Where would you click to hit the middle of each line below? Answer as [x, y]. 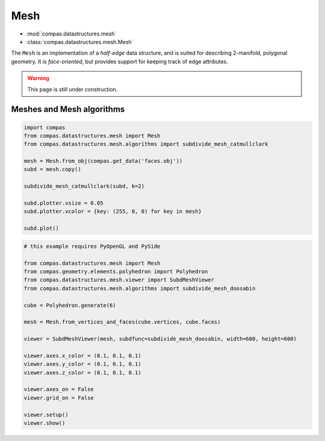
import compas [45, 127]
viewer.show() [45, 423]
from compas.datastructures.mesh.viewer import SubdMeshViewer [119, 280]
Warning [38, 78]
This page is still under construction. [73, 89]
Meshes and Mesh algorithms [68, 109]
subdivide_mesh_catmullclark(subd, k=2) [84, 186]
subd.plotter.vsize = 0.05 [63, 203]
